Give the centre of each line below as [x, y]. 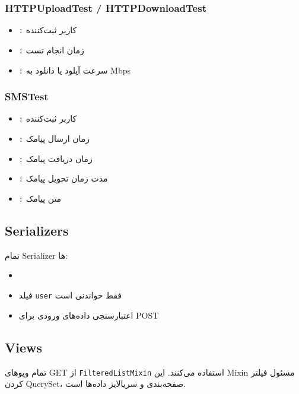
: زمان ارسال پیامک [54, 139]
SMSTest [27, 96]
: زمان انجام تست [51, 50]
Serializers [37, 231]
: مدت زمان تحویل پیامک [63, 178]
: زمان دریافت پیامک [55, 158]
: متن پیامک [40, 198]
